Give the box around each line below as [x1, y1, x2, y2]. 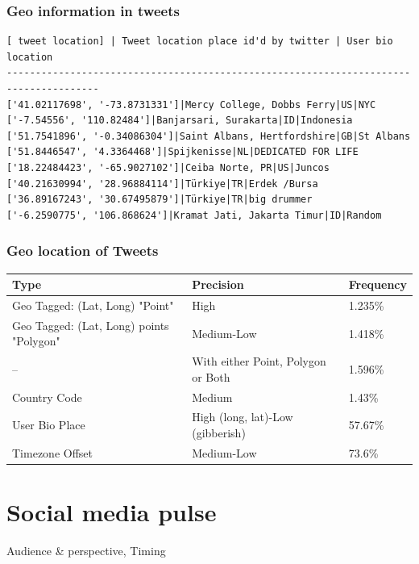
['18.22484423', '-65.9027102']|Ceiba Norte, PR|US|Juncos [6, 161, 330, 173]
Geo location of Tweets [6, 240, 159, 261]
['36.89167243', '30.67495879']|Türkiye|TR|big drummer [6, 194, 313, 206]
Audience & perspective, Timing [6, 542, 166, 559]
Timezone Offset [12, 444, 93, 461]
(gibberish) [192, 424, 246, 441]
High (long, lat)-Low [192, 408, 293, 425]
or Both [192, 368, 230, 385]
